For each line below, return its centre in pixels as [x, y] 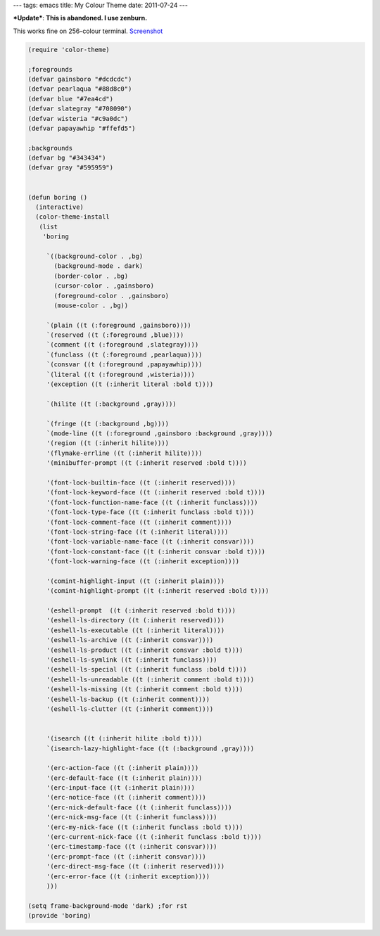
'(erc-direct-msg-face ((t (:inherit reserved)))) [135, 866]
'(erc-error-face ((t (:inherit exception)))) [128, 876]
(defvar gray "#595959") [71, 168]
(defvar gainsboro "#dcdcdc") [80, 79]
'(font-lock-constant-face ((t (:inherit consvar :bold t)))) [156, 551]
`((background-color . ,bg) [95, 256]
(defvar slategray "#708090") [80, 109]
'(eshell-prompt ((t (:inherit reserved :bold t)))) [141, 611]
